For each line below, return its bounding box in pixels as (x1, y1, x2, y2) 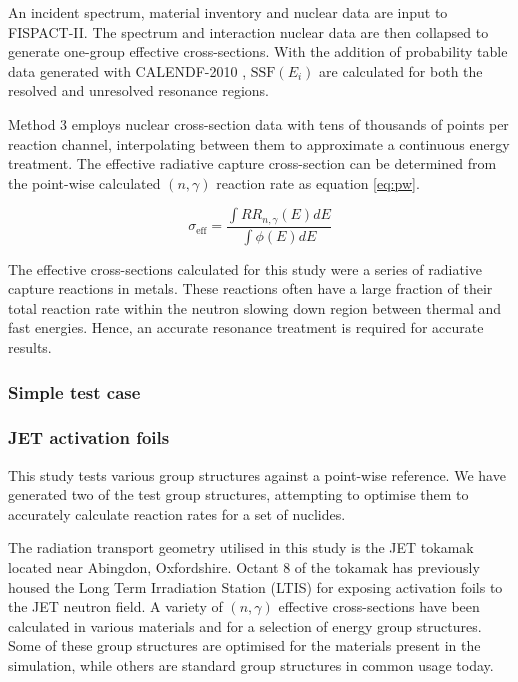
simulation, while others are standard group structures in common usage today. (8, 655, 494, 676)
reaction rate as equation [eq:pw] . (216, 172, 420, 193)
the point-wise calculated (8, 172, 161, 193)
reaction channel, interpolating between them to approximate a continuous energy (8, 133, 510, 154)
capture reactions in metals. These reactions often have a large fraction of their (8, 278, 493, 299)
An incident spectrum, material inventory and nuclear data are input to (8, 2, 448, 22)
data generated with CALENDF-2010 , (8, 60, 247, 81)
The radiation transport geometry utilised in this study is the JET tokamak (8, 537, 474, 558)
